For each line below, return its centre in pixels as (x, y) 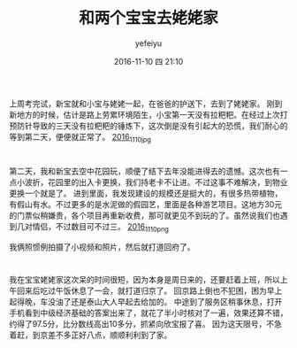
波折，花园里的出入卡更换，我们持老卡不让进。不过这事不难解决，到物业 (156, 182)
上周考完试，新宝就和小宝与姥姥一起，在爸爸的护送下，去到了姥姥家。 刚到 (146, 104)
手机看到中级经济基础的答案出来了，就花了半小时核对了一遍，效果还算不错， (148, 313)
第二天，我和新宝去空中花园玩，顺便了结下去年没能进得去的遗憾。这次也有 (145, 171)
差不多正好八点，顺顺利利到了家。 (110, 335)
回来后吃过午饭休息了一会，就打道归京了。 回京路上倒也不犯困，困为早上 (149, 290)
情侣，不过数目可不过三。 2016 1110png (101, 227)
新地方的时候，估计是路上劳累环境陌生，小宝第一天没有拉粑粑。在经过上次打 (148, 114)
